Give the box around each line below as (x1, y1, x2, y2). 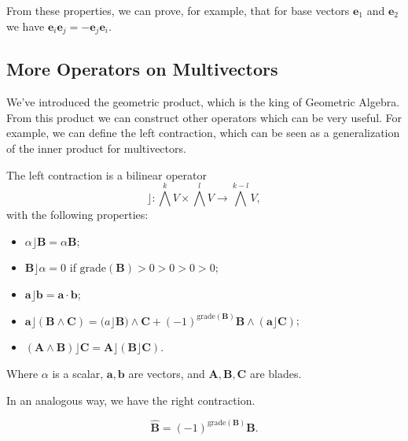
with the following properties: (6, 206, 149, 223)
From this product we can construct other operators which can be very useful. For (6, 109, 402, 125)
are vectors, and (128, 365, 205, 382)
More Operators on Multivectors (6, 57, 278, 81)
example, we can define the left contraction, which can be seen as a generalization (6, 124, 400, 141)
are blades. (249, 365, 302, 382)
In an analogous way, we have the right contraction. (6, 391, 255, 408)
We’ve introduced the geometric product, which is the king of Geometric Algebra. (6, 94, 400, 110)
